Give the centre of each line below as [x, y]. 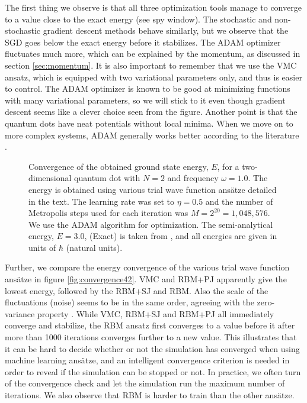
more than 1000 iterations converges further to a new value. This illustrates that [151, 337]
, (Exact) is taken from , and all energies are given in [181, 236]
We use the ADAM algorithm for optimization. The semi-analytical [151, 224]
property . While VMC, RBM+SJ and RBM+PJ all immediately [156, 313]
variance [20, 313]
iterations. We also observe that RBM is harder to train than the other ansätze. [150, 395]
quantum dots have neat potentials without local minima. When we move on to [149, 123]
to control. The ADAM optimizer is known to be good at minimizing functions [148, 88]
